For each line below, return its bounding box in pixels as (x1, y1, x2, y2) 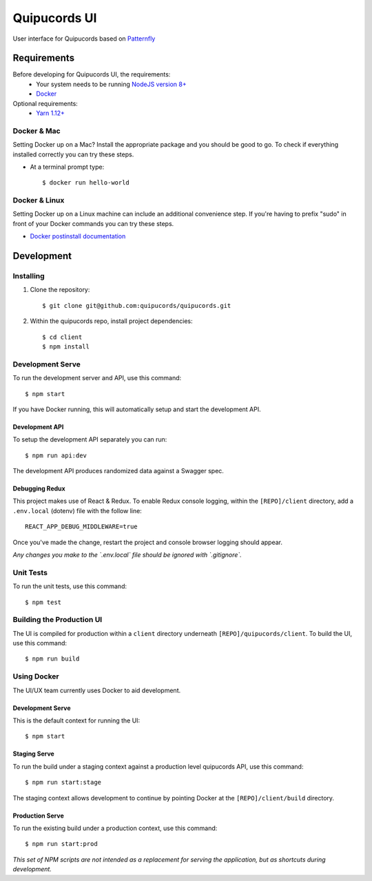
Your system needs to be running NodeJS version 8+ (36, 80, 187, 88)
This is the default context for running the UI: (12, 716, 141, 725)
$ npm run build (25, 655, 80, 663)
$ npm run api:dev (25, 451, 87, 459)
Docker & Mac (12, 126, 61, 136)
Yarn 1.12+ (36, 109, 65, 117)
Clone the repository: (30, 286, 90, 294)
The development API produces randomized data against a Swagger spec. (12, 467, 224, 475)
